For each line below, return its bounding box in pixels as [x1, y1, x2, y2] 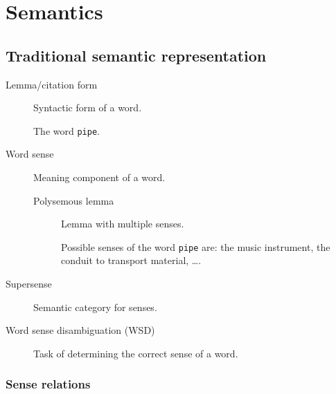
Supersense [6, 276, 52, 291]
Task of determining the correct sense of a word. [33, 346, 238, 360]
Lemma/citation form [6, 77, 98, 91]
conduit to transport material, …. [61, 253, 202, 268]
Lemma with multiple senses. [61, 216, 184, 231]
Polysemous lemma [33, 193, 114, 207]
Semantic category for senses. [33, 299, 157, 314]
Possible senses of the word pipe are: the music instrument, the [61, 239, 330, 254]
